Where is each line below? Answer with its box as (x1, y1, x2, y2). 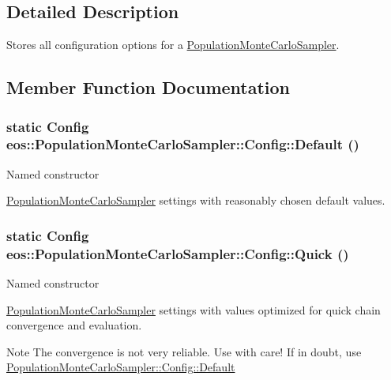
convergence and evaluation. (6, 317, 142, 333)
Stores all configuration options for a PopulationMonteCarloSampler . (6, 36, 340, 53)
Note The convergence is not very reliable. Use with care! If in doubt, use (6, 343, 362, 359)
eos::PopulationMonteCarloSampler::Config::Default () (6, 134, 359, 154)
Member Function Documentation (6, 75, 291, 100)
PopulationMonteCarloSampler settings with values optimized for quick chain (6, 301, 381, 318)
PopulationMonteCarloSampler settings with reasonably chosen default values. (6, 192, 385, 209)
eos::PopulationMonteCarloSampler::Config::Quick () (6, 243, 349, 263)
